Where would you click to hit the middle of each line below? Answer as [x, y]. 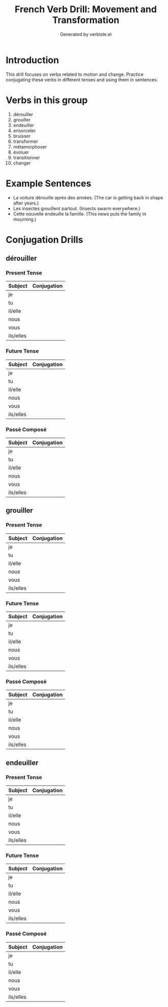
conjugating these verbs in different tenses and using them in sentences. [82, 79]
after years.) [26, 203]
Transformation [86, 20]
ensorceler [24, 130]
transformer [26, 141]
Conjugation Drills [44, 240]
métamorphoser [30, 146]
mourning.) [25, 219]
